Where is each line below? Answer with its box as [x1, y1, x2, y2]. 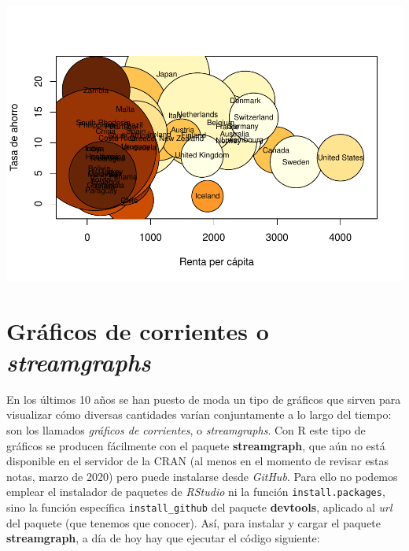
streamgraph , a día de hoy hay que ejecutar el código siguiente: [6, 530, 320, 546]
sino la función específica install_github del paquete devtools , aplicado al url [6, 499, 392, 516]
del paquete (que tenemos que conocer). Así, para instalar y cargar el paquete [6, 514, 381, 531]
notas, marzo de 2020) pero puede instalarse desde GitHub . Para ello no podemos [6, 468, 398, 484]
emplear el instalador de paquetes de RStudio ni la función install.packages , [6, 483, 385, 500]
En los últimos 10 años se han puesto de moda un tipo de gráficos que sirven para [6, 390, 401, 407]
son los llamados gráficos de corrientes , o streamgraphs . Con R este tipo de [6, 422, 366, 438]
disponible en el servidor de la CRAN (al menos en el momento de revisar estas [6, 453, 389, 469]
